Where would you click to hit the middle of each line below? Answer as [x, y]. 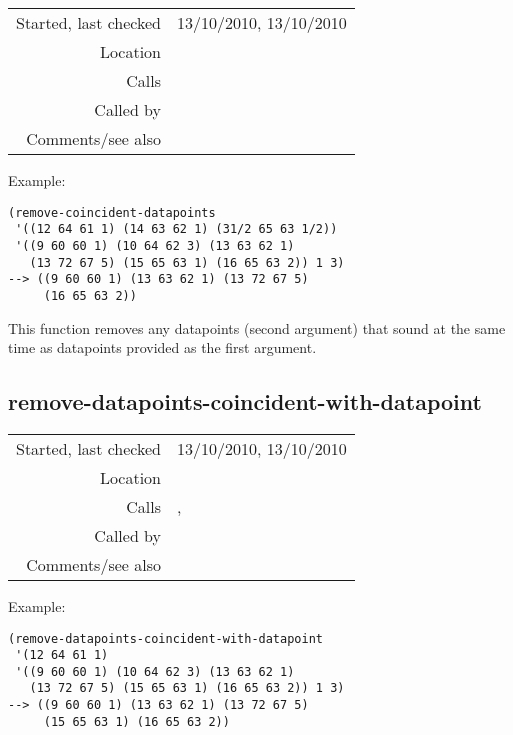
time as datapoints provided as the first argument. [162, 347]
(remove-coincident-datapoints [112, 212]
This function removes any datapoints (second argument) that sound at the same [257, 327]
